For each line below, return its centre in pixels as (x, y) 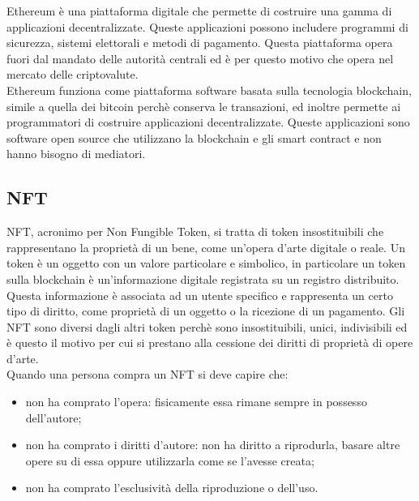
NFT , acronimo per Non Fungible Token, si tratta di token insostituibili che (195, 231)
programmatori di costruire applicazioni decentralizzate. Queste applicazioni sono (208, 122)
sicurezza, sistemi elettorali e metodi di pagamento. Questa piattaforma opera (200, 43)
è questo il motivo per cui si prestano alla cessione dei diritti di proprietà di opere (210, 343)
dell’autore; (53, 417)
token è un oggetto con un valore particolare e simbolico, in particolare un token (206, 263)
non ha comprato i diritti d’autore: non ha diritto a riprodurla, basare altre (213, 445)
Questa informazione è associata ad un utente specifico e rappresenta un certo (200, 295)
